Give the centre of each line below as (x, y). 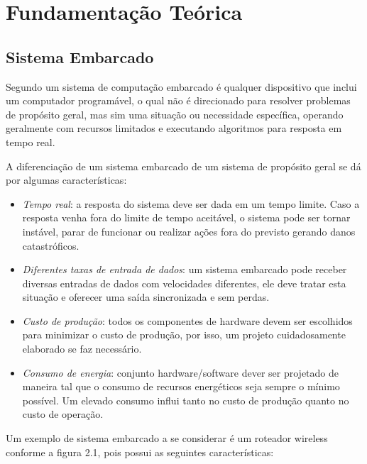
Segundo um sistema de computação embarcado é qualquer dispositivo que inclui (181, 86)
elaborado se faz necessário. (82, 349)
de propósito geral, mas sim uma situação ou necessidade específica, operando (175, 114)
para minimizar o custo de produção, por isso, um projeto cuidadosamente (184, 335)
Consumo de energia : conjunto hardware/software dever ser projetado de (180, 372)
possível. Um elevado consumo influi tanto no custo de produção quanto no (186, 400)
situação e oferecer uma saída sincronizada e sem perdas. (146, 297)
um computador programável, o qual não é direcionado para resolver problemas (178, 100)
